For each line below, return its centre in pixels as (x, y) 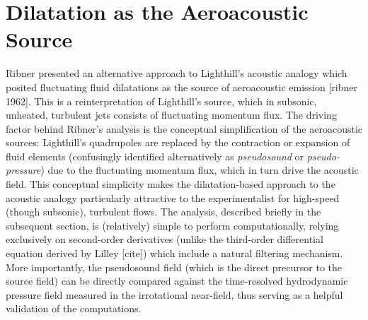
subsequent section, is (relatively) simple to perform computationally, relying (172, 225)
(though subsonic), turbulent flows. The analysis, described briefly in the (163, 212)
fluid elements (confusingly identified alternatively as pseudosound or (155, 156)
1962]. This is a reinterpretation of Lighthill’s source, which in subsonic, (161, 101)
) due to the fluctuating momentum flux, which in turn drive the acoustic (200, 170)
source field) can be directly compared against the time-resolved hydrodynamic (177, 281)
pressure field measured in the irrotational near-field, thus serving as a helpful (174, 294)
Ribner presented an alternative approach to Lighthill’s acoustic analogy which (177, 73)
